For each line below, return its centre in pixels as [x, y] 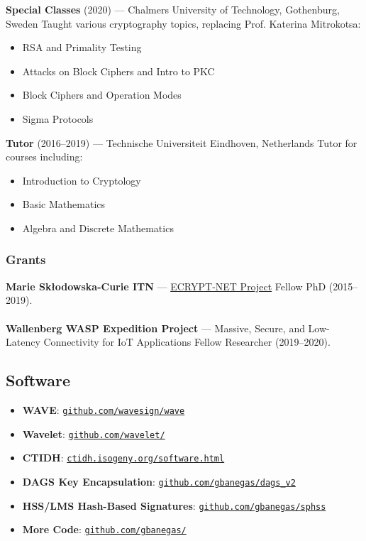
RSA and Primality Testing [82, 47]
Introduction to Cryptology [82, 180]
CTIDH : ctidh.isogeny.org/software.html [123, 458]
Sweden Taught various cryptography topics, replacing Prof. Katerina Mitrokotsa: [183, 23]
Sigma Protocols [58, 118]
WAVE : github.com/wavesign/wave [104, 409]
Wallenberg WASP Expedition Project [102, 328]
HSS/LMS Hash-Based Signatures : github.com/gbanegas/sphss [174, 505]
